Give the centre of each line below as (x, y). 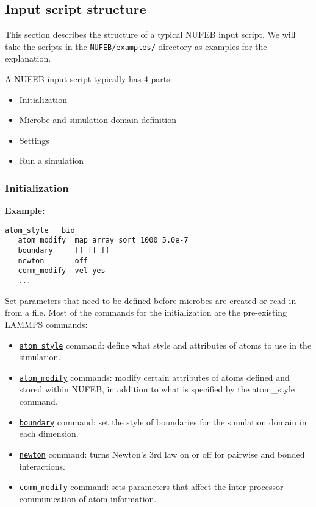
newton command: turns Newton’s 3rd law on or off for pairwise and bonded (162, 454)
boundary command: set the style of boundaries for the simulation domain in (163, 421)
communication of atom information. (88, 498)
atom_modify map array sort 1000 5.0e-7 (103, 240)
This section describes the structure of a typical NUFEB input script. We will (150, 34)
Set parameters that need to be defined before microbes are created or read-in (151, 300)
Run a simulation (52, 161)
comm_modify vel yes (62, 271)
